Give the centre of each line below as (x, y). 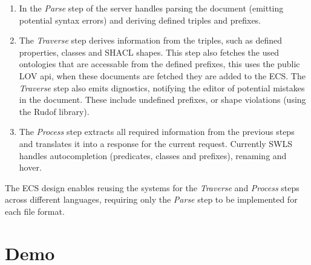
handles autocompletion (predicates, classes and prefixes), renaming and (153, 155)
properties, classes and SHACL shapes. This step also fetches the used (149, 52)
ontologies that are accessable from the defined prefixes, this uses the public (159, 64)
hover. (30, 167)
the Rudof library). (54, 111)
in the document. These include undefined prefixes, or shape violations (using (162, 100)
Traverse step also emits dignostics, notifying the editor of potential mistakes (162, 87)
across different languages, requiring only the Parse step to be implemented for (151, 199)
